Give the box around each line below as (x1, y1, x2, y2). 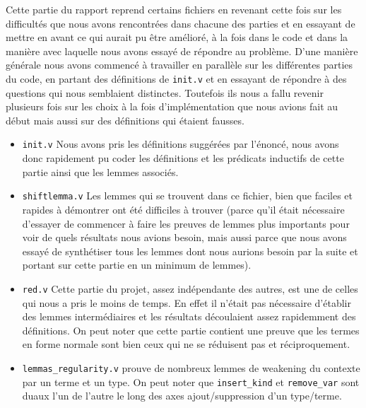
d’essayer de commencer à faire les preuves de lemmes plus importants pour (22, 216, 350, 231)
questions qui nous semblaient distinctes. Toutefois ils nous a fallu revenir (6, 85, 324, 100)
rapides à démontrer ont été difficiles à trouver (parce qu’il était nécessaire (22, 202, 345, 216)
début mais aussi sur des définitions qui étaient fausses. (6, 112, 244, 127)
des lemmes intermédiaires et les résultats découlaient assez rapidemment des (22, 309, 356, 324)
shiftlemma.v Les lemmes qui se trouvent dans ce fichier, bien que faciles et (22, 188, 353, 203)
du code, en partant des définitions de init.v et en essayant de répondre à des (6, 71, 347, 86)
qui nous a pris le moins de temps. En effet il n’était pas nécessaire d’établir (22, 295, 351, 310)
